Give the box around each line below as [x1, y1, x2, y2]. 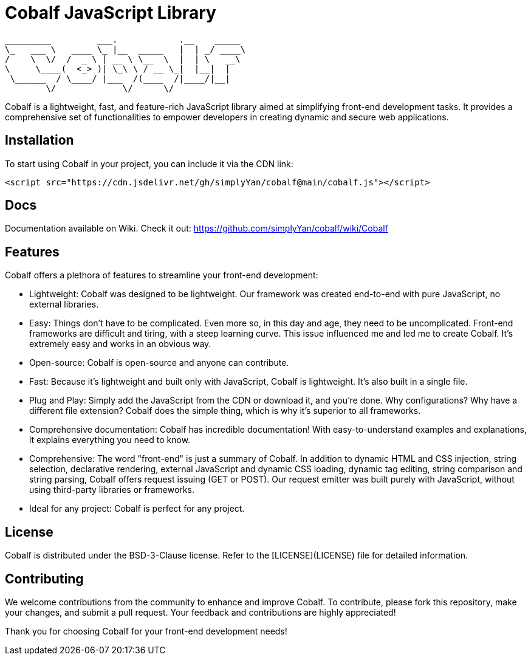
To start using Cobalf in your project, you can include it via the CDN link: [5, 158, 293, 169]
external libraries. [29, 299, 99, 310]
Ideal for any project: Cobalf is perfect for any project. [29, 503, 245, 514]
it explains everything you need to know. [29, 435, 191, 445]
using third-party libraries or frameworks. [29, 484, 194, 495]
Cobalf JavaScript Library [5, 2, 216, 23]
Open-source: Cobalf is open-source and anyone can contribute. [29, 357, 289, 368]
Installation [5, 132, 74, 148]
